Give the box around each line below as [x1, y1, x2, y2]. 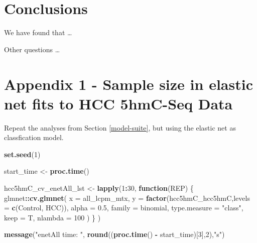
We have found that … [4, 27, 72, 38]
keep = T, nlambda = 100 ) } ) [4, 212, 101, 222]
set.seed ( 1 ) [4, 149, 41, 159]
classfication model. [4, 132, 64, 143]
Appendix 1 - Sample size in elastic [4, 73, 253, 94]
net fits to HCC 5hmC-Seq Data [4, 93, 233, 113]
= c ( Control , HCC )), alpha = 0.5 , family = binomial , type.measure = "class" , [4, 202, 243, 213]
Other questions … [4, 44, 60, 54]
